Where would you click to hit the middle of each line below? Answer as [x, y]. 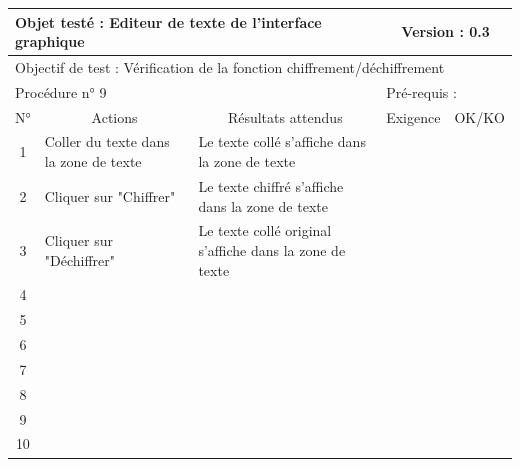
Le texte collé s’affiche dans [282, 141]
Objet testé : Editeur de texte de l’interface [168, 21]
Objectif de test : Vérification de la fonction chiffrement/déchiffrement [230, 66]
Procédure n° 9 [61, 91]
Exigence [413, 116]
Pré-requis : [421, 91]
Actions [114, 116]
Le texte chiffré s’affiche [271, 185]
